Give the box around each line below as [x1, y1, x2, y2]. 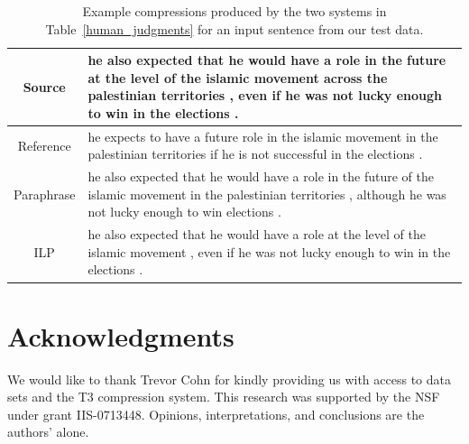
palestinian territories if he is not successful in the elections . [87, 144, 423, 163]
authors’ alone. [7, 422, 89, 441]
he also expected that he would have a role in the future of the [87, 167, 435, 186]
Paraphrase [14, 184, 76, 203]
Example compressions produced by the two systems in [82, 2, 387, 20]
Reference [17, 135, 71, 154]
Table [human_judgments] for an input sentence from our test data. [45, 19, 424, 38]
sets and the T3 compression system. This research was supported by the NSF [7, 387, 440, 406]
